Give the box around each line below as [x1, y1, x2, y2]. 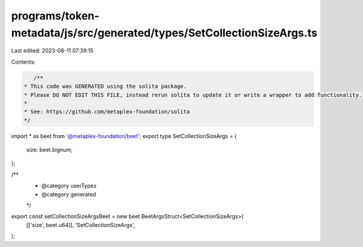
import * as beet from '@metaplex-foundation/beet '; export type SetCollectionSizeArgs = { [11, 132, 237, 139]
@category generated [41, 191, 96, 198]
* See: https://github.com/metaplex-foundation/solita [24, 108, 190, 115]
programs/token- [11, 9, 100, 22]
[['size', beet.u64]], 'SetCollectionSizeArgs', [26, 221, 136, 228]
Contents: [11, 58, 36, 65]
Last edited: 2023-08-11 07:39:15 [11, 47, 94, 54]
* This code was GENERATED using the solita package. [24, 83, 187, 90]
